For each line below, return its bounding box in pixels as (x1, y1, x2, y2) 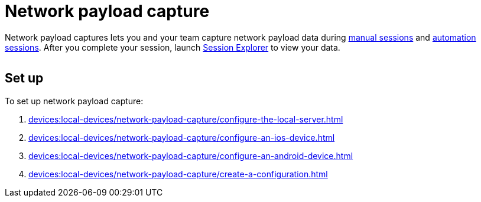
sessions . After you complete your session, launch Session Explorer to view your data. (5, 42, 340, 52)
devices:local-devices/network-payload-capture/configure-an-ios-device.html (28, 132, 335, 143)
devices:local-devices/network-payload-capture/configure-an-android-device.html (28, 150, 353, 161)
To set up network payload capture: (5, 95, 144, 106)
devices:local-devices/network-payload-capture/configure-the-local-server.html (28, 114, 343, 124)
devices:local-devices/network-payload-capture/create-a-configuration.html (28, 168, 328, 179)
